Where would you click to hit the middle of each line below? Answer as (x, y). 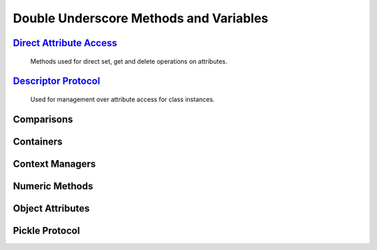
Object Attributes (51, 208)
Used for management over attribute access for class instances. (123, 99)
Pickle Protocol (46, 230)
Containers (38, 141)
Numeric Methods (53, 186)
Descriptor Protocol (57, 81)
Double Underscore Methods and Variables (141, 18)
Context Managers (54, 164)
